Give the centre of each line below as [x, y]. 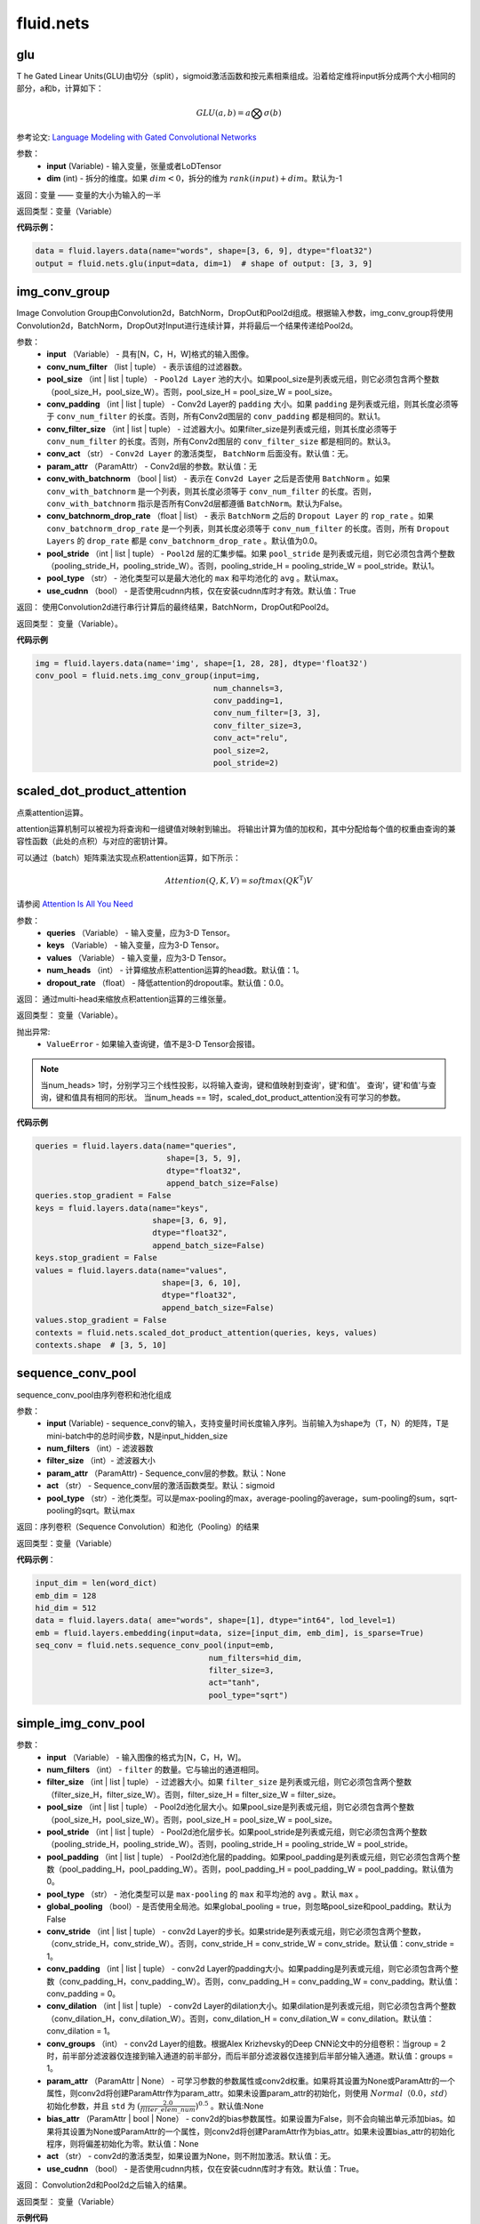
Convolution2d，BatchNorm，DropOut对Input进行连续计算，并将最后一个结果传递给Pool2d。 [187, 326]
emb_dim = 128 [66, 1595]
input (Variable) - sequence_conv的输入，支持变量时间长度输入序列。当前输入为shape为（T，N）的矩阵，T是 [248, 1423]
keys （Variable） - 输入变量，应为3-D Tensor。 [135, 945]
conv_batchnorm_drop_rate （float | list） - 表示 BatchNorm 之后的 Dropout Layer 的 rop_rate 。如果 [240, 516]
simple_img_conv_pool [81, 1724]
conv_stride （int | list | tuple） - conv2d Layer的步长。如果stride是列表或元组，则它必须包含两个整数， [236, 1931]
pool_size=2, [241, 750]
